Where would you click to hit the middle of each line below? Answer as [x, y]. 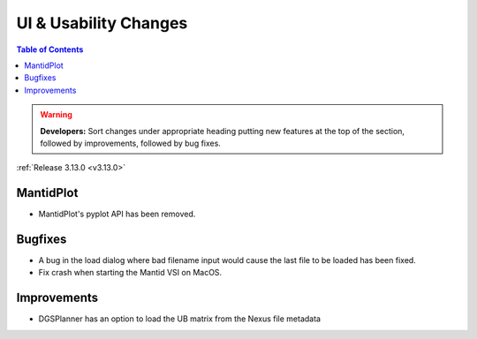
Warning [56, 115]
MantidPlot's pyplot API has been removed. [117, 214]
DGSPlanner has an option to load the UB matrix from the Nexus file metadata [180, 319]
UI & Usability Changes [102, 23]
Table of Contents [50, 49]
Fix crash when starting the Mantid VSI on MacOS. [130, 273]
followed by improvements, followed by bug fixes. [130, 143]
